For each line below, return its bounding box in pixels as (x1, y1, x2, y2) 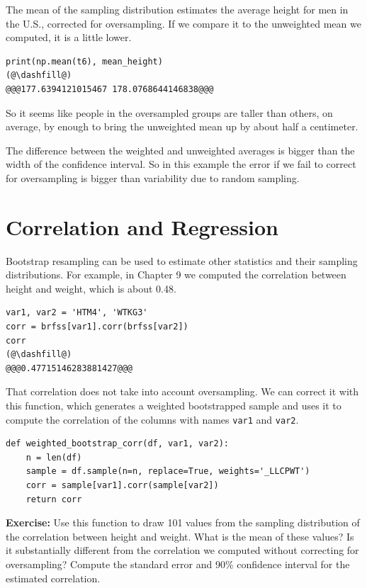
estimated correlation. (6, 570, 101, 585)
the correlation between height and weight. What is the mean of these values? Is (6, 528, 354, 543)
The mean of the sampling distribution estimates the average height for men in (6, 2, 349, 16)
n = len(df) (26, 452, 82, 463)
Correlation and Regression (6, 212, 278, 241)
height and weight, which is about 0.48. (6, 281, 176, 295)
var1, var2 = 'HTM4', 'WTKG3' (6, 307, 148, 318)
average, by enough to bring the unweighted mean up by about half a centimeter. (6, 119, 358, 134)
